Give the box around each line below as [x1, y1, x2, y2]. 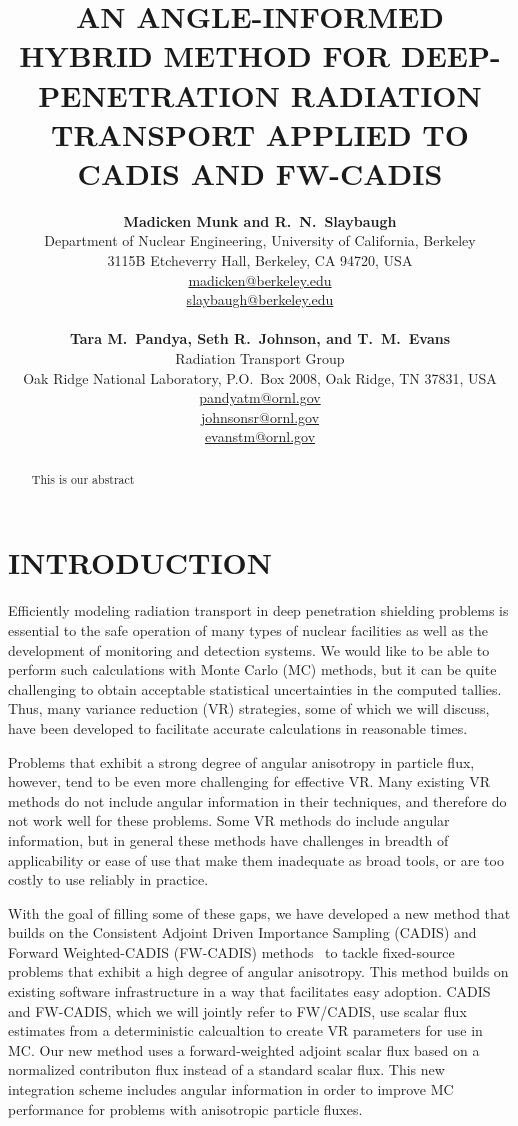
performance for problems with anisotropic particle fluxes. [8, 1098, 363, 1119]
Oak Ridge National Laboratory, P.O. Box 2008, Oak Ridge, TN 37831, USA [23, 367, 497, 388]
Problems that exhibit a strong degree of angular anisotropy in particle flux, [8, 751, 475, 772]
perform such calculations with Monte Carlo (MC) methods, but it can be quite [8, 659, 497, 680]
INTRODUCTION [8, 542, 273, 583]
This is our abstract [31, 470, 135, 487]
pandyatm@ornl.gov [199, 387, 321, 408]
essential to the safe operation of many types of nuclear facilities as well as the [8, 619, 489, 640]
